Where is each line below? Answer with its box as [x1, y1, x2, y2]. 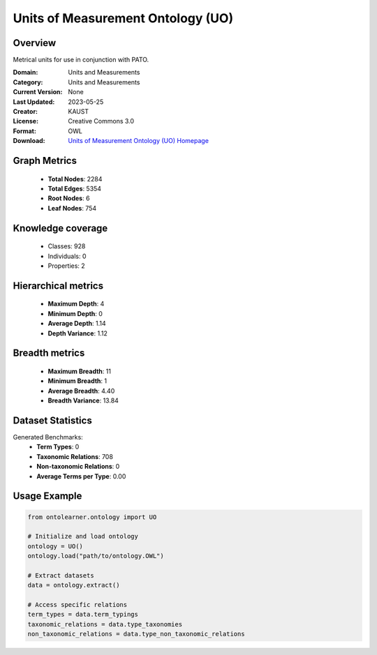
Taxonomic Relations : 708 [36, 452, 113, 460]
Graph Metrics [13, 155, 77, 167]
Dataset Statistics [13, 414, 92, 426]
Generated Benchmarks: [13, 433, 83, 442]
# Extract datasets [27, 571, 94, 579]
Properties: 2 [47, 262, 85, 270]
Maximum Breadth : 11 [47, 367, 112, 375]
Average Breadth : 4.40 [47, 386, 115, 395]
